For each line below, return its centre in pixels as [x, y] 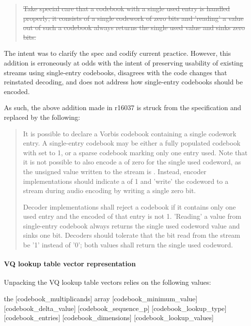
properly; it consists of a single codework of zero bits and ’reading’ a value [133, 18]
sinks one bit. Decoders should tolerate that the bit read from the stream [132, 235]
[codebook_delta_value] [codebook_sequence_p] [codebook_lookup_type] [115, 308]
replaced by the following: [42, 117]
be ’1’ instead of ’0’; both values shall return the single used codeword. [128, 245]
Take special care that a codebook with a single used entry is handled [126, 8]
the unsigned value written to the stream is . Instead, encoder [115, 171]
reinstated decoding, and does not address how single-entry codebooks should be [124, 82]
